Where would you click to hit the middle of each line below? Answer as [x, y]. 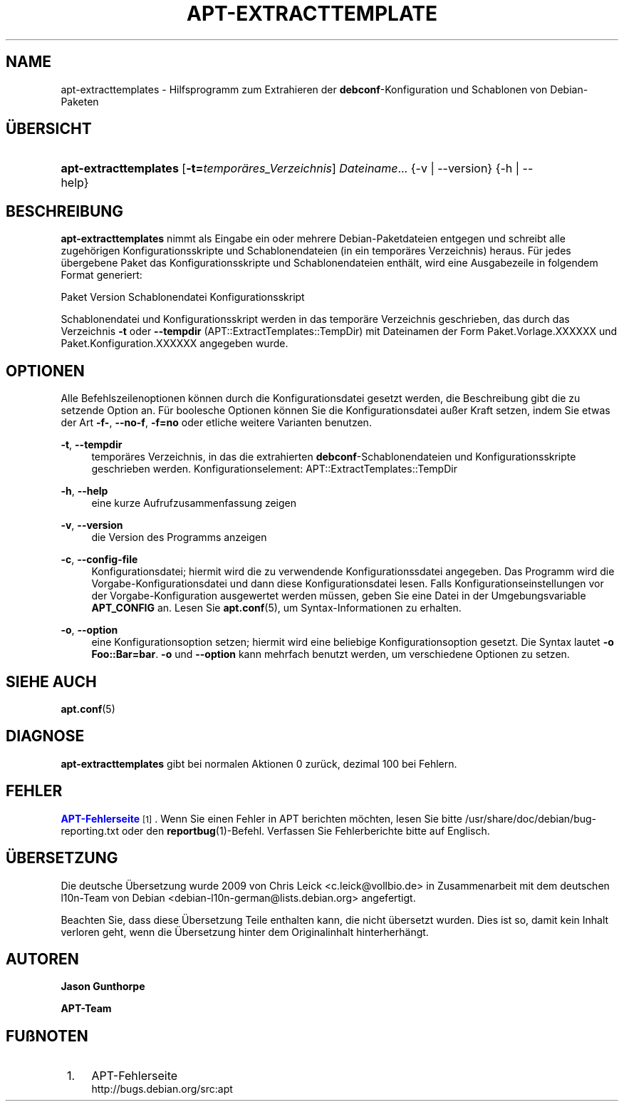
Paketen [80, 101]
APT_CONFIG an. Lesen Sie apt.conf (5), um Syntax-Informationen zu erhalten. [276, 608]
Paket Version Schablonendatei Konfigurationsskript [183, 297]
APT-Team [86, 1009]
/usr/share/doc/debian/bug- [531, 818]
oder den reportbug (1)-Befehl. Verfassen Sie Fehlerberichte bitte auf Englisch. [306, 830]
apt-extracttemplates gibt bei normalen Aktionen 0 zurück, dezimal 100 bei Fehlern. [259, 763]
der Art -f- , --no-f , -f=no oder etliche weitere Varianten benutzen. [216, 423]
